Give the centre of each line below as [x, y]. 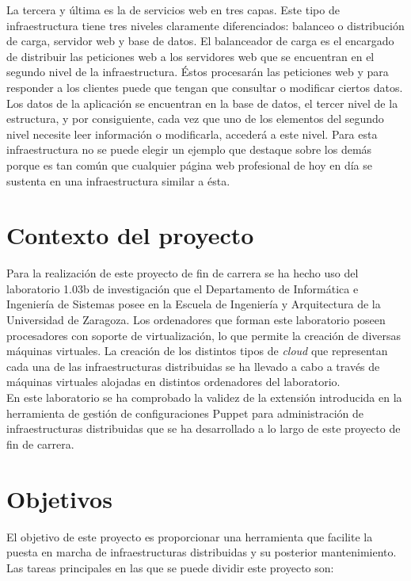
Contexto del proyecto [130, 235]
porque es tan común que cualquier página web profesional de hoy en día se [189, 164]
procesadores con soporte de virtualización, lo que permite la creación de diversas [204, 335]
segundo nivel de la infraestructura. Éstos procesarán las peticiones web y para [198, 72]
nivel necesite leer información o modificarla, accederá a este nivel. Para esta [192, 134]
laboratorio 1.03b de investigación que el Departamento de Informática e [183, 288]
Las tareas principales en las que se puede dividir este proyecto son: [170, 567]
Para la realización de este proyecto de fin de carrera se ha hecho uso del [183, 273]
